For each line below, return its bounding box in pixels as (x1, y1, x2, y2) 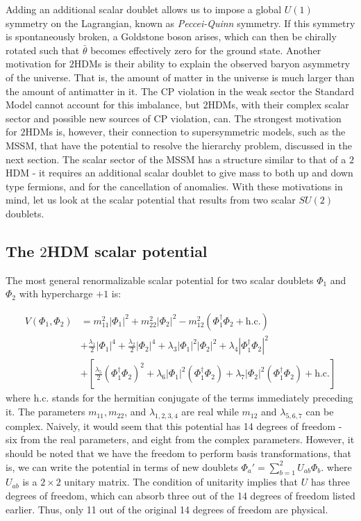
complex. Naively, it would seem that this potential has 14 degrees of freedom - (6, 418, 342, 433)
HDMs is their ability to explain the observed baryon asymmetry (74, 56, 351, 71)
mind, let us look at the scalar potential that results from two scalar (6, 192, 296, 207)
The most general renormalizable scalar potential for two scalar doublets (6, 272, 314, 287)
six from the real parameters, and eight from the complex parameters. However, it (6, 432, 355, 447)
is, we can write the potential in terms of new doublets (6, 459, 238, 474)
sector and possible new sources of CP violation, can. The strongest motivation (6, 110, 342, 125)
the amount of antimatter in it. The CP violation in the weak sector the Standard (6, 83, 355, 98)
